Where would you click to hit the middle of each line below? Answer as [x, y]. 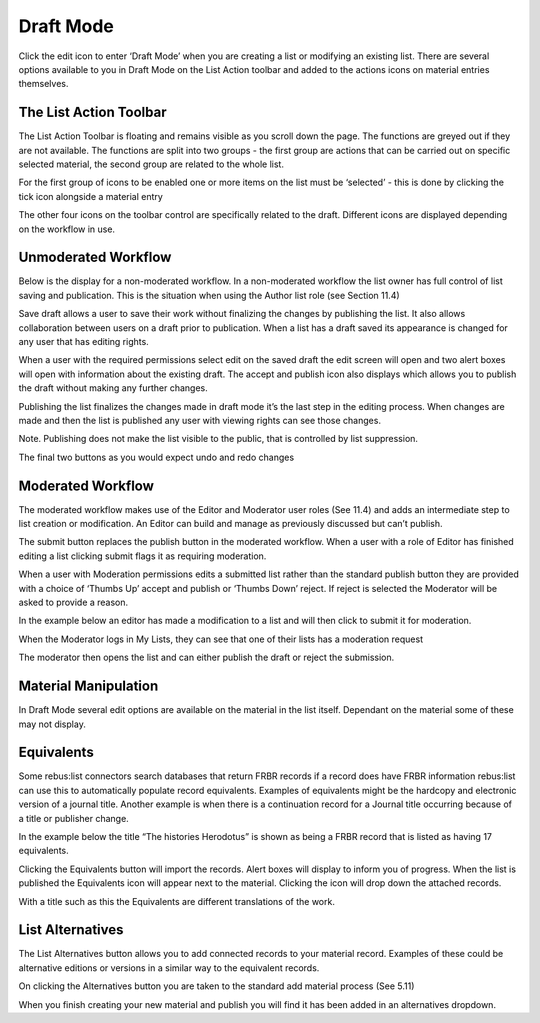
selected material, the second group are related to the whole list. [151, 164]
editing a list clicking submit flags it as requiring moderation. [142, 556]
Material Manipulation [88, 686]
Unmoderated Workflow [95, 257]
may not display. [52, 724]
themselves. [43, 84]
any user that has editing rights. [83, 342]
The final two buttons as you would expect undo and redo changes [156, 457]
